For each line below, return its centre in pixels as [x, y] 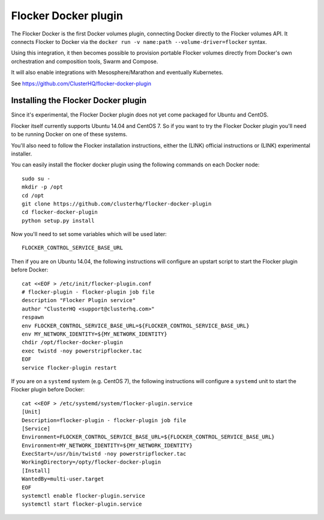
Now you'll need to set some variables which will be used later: [89, 234]
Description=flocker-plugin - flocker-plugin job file [104, 420]
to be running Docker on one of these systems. [69, 135]
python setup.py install [58, 220]
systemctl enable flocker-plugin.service [83, 496]
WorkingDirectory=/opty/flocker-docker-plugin [91, 462]
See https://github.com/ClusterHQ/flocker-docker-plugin [81, 83]
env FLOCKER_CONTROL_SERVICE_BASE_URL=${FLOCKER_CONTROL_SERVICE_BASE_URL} [136, 325]
